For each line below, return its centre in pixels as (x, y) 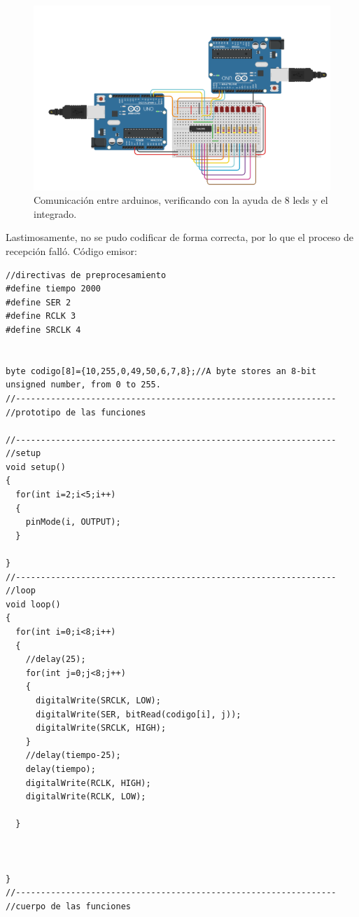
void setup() (36, 467)
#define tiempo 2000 (54, 289)
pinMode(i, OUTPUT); (73, 522)
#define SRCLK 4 (43, 330)
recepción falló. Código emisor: (71, 250)
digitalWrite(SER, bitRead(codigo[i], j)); (138, 714)
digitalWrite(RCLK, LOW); (86, 797)
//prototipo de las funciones (76, 412)
